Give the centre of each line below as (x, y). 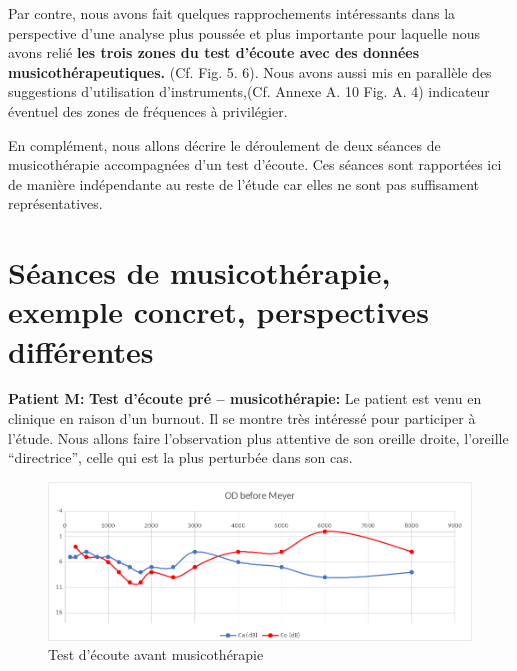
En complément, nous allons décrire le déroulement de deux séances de (224, 144)
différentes (81, 350)
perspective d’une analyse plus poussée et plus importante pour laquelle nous (244, 32)
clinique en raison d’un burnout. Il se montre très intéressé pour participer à (242, 418)
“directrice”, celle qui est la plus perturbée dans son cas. (180, 457)
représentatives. (55, 203)
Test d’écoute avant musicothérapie (156, 654)
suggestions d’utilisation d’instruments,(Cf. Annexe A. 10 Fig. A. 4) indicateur (249, 91)
